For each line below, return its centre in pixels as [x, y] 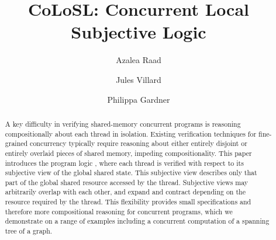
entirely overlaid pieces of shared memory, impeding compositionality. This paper [128, 153]
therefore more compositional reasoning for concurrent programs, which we [119, 211]
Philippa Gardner [139, 99]
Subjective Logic [139, 32]
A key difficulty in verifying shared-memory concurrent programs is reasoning [123, 124]
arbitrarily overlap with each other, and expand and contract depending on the [125, 192]
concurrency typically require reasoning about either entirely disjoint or [139, 143]
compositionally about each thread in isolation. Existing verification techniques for [131, 133]
